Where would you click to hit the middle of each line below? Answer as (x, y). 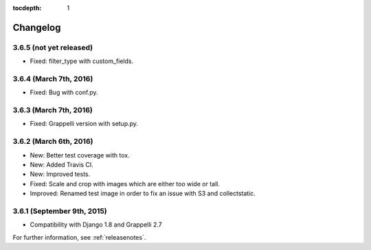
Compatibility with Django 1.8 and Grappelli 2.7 (96, 225)
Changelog (37, 27)
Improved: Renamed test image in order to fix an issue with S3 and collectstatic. (143, 193)
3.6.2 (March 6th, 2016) (53, 142)
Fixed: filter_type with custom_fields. (82, 61)
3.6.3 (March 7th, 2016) (53, 110)
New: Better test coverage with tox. (80, 155)
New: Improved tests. (60, 174)
